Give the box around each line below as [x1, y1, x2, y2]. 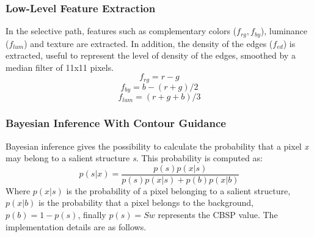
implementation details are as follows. [5, 220, 147, 233]
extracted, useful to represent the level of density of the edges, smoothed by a [5, 49, 296, 62]
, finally [78, 208, 106, 221]
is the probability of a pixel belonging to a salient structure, [66, 184, 291, 197]
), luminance [260, 24, 307, 37]
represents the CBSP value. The [158, 208, 278, 221]
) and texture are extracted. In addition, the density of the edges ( [24, 37, 273, 49]
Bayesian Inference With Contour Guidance [5, 115, 226, 131]
